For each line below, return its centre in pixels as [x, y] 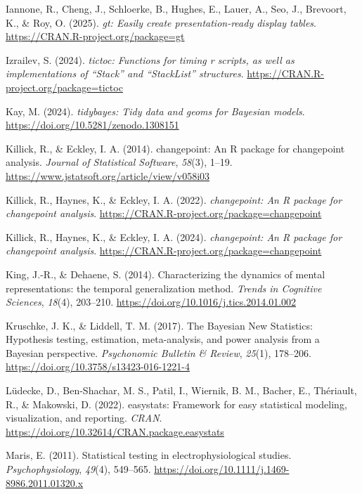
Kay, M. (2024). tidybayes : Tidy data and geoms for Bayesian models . [155, 111]
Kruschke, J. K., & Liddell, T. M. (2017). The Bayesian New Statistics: [159, 325]
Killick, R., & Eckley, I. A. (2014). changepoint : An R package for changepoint [175, 148]
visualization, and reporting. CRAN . [84, 418]
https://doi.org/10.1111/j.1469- [222, 469]
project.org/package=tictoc [64, 87]
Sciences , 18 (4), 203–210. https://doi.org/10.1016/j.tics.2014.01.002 [151, 302]
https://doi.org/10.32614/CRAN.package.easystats [115, 431]
